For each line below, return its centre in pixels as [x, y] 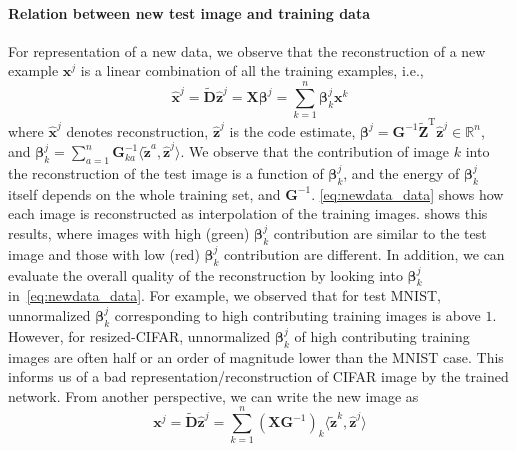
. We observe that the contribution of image [315, 151]
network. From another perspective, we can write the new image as [213, 395]
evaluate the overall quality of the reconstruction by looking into [205, 274]
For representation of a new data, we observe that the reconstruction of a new [247, 50]
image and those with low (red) [104, 253]
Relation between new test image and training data [189, 12]
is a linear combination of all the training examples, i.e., [252, 70]
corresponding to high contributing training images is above [297, 314]
